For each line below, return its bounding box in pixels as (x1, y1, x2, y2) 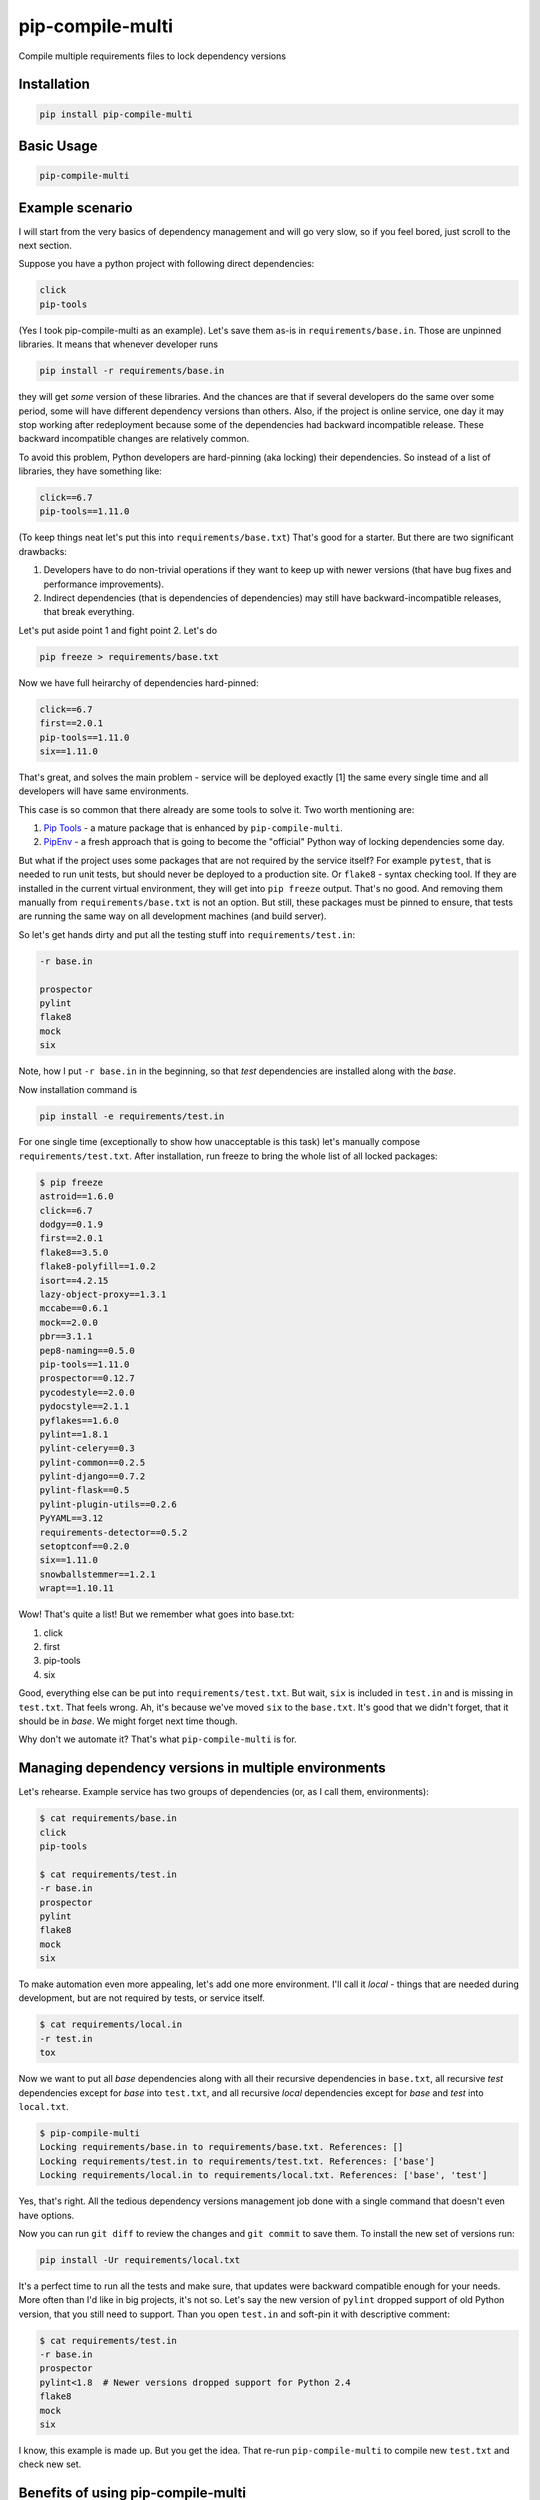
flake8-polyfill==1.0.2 (39, 1261, 157, 1272)
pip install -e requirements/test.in (39, 1110, 225, 1122)
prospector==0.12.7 (39, 1373, 135, 1384)
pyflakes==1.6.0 (39, 1415, 120, 1426)
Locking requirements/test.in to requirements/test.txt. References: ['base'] (39, 2155, 435, 2167)
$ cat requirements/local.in (39, 2019, 183, 2030)
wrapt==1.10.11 (39, 1583, 114, 1594)
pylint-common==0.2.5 (39, 1456, 146, 1468)
